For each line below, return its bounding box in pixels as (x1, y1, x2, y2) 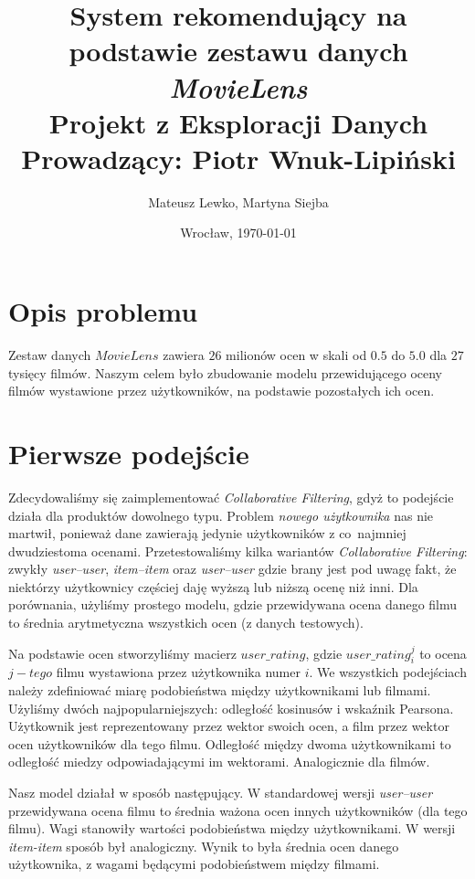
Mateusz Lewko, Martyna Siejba (148, 192, 329, 211)
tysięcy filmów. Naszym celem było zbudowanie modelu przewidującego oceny (8, 363, 443, 382)
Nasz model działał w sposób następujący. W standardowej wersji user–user (8, 783, 433, 802)
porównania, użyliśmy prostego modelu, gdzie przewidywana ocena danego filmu (8, 595, 458, 614)
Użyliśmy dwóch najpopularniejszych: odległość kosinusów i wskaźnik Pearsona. (8, 698, 454, 717)
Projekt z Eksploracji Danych (48, 103, 428, 141)
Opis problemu (8, 292, 198, 330)
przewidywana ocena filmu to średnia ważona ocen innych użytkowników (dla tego (8, 800, 468, 820)
